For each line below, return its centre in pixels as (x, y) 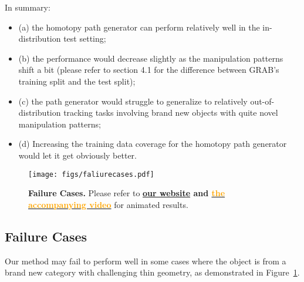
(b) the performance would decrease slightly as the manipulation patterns (151, 58)
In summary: (28, 7)
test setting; (85, 38)
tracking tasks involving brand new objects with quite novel (171, 113)
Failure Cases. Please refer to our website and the (127, 193)
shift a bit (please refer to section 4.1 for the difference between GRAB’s (149, 70)
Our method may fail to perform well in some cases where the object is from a (146, 261)
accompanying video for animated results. (108, 204)
